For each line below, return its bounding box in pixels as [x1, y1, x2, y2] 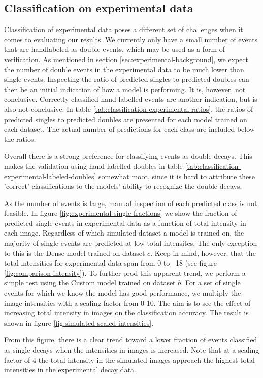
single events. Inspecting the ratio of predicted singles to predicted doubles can [4, 74, 249, 84]
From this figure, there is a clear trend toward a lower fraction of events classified [4, 334, 257, 345]
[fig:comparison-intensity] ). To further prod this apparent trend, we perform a [4, 267, 246, 278]
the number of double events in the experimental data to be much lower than [4, 64, 244, 74]
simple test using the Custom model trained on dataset [4, 277, 176, 288]
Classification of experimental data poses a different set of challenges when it [4, 24, 243, 35]
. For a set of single [181, 277, 241, 288]
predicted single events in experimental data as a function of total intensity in [4, 217, 246, 228]
